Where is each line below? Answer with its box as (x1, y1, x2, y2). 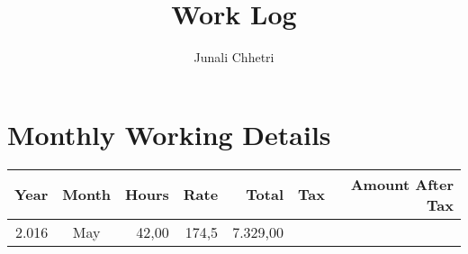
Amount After (350, 173, 454, 195)
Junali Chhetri (193, 48, 274, 67)
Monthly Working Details (7, 115, 331, 152)
